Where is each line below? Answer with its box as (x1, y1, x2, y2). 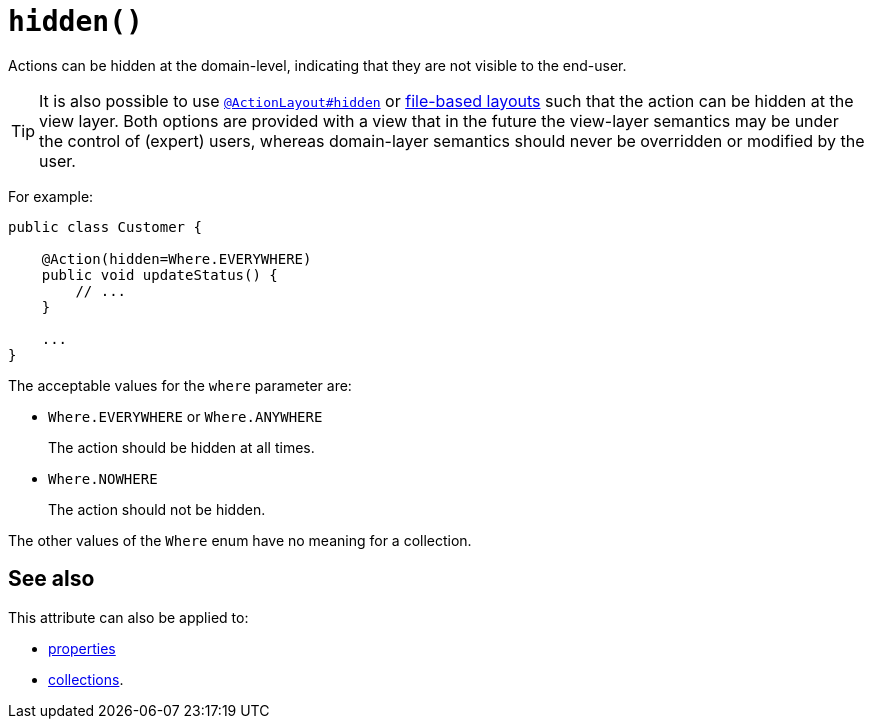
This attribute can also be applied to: (8, 608, 249, 626)
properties (48, 639, 116, 657)
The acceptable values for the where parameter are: (8, 376, 352, 394)
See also (8, 566, 95, 592)
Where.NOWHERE (48, 470, 158, 487)
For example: (8, 187, 94, 205)
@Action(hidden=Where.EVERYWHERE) (41, 250, 312, 267)
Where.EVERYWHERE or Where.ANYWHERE (48, 407, 323, 425)
